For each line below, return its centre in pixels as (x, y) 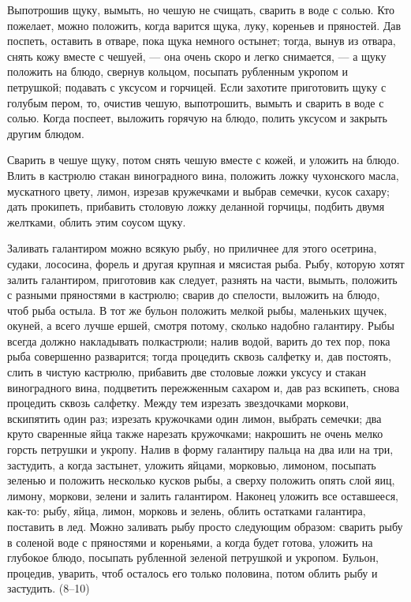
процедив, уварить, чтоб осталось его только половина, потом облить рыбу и (192, 572)
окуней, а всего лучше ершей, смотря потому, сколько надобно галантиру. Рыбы (201, 325)
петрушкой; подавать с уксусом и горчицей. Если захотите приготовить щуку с (197, 86)
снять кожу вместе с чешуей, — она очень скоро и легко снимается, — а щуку (197, 56)
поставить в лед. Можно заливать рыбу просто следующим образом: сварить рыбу (205, 526)
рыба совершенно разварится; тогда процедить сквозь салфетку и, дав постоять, (199, 356)
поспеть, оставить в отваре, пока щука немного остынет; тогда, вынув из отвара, (202, 41)
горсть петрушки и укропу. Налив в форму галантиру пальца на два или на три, (200, 449)
